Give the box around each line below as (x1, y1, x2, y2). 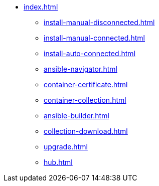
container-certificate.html (44, 80, 128, 89)
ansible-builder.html (44, 111, 109, 120)
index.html (24, 3, 58, 11)
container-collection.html (44, 96, 126, 104)
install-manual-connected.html (44, 34, 145, 42)
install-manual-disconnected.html (44, 18, 155, 27)
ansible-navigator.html (44, 65, 117, 73)
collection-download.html (44, 127, 128, 135)
